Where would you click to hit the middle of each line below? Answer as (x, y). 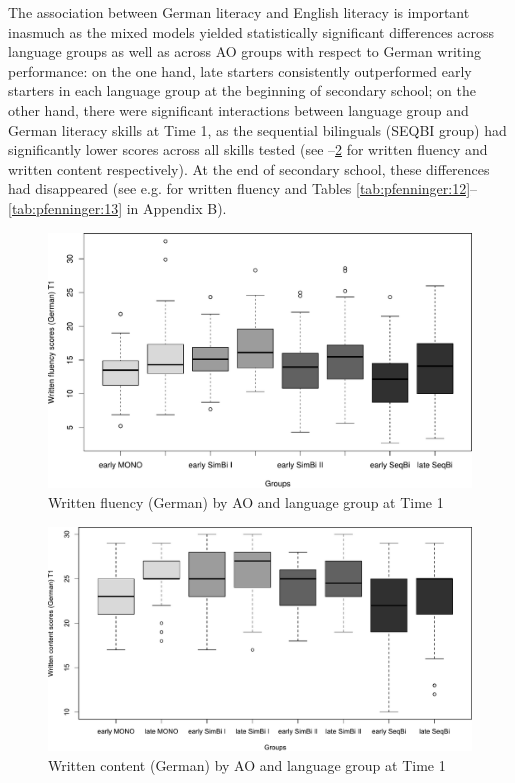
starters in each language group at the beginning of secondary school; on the (242, 90)
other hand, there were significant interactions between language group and (238, 109)
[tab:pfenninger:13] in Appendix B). (117, 207)
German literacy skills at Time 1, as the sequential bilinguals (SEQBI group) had (257, 129)
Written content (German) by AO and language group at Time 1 (247, 764)
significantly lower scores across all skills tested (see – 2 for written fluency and (248, 149)
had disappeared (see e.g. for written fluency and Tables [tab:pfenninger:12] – (243, 188)
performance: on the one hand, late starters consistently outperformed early (240, 70)
